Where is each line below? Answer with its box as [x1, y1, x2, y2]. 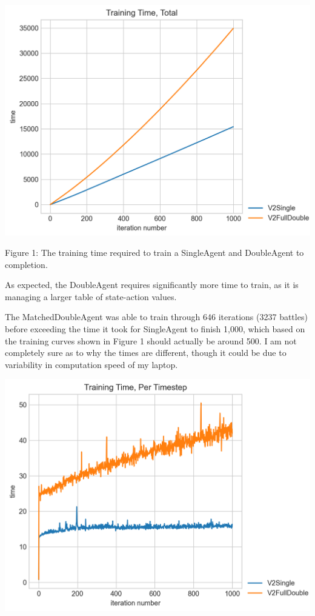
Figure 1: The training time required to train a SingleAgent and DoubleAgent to [5, 246, 304, 259]
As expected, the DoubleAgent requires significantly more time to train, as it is [5, 278, 299, 291]
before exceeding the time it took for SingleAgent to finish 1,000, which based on [5, 323, 305, 335]
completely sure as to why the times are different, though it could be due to [5, 346, 287, 359]
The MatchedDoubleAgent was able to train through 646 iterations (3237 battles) [5, 310, 308, 323]
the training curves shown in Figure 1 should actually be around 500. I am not [5, 334, 297, 347]
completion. [5, 258, 48, 270]
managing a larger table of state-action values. [5, 290, 177, 303]
